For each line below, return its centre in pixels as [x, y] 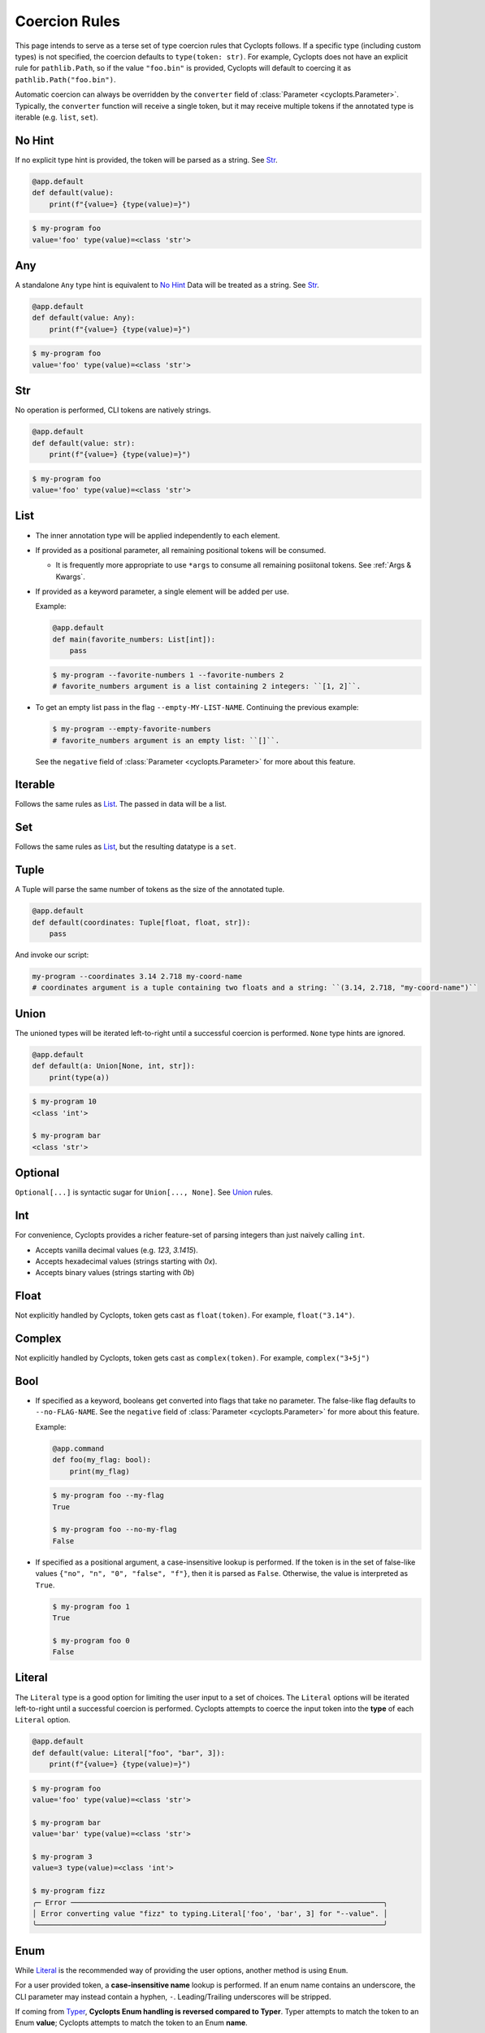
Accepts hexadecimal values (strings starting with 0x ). [126, 1261]
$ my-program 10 [65, 1101]
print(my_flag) [100, 1471]
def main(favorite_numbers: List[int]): [134, 639]
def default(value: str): [84, 443]
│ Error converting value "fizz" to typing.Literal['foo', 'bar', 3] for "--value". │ [210, 1914]
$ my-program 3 [62, 1857]
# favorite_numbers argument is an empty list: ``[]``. [166, 740]
